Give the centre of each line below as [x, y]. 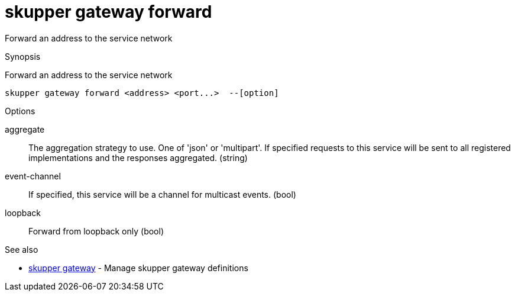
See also [22, 249]
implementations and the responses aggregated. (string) [138, 157]
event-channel [33, 176]
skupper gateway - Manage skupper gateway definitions [138, 268]
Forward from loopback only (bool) [96, 231]
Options [20, 111]
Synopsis [23, 56]
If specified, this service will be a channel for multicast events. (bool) [162, 194]
